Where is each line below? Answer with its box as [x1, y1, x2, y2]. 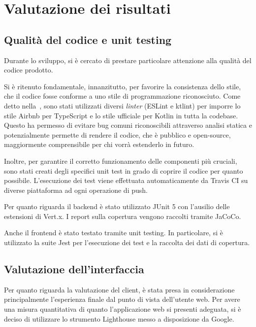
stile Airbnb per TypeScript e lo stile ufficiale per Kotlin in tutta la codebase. [4, 110, 238, 120]
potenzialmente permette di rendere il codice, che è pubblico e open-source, [4, 129, 231, 140]
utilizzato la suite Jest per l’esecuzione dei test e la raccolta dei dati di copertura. [4, 237, 250, 248]
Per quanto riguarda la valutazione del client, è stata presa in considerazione [4, 284, 235, 294]
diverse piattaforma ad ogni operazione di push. [4, 184, 148, 195]
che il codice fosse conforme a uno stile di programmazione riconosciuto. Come [4, 91, 241, 101]
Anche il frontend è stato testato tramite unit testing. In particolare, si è [4, 227, 223, 238]
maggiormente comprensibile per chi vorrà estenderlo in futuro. [4, 139, 194, 149]
